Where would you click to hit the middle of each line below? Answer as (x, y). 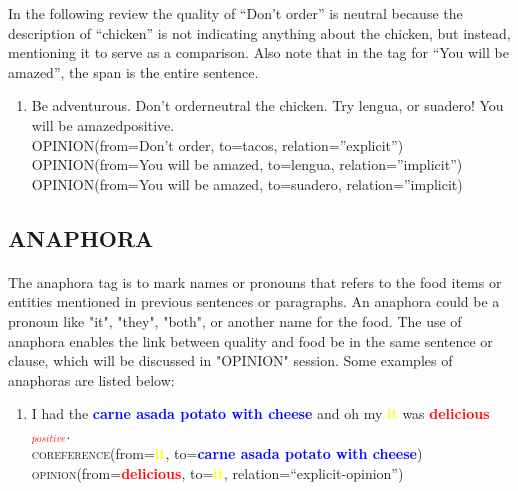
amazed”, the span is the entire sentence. (133, 71)
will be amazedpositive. (103, 124)
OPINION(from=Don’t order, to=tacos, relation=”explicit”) (217, 144)
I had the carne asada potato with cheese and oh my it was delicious (260, 413)
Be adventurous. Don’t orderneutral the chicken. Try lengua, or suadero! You (267, 105)
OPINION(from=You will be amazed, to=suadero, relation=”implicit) (247, 183)
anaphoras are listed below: (91, 379)
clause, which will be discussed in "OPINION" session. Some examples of (230, 360)
